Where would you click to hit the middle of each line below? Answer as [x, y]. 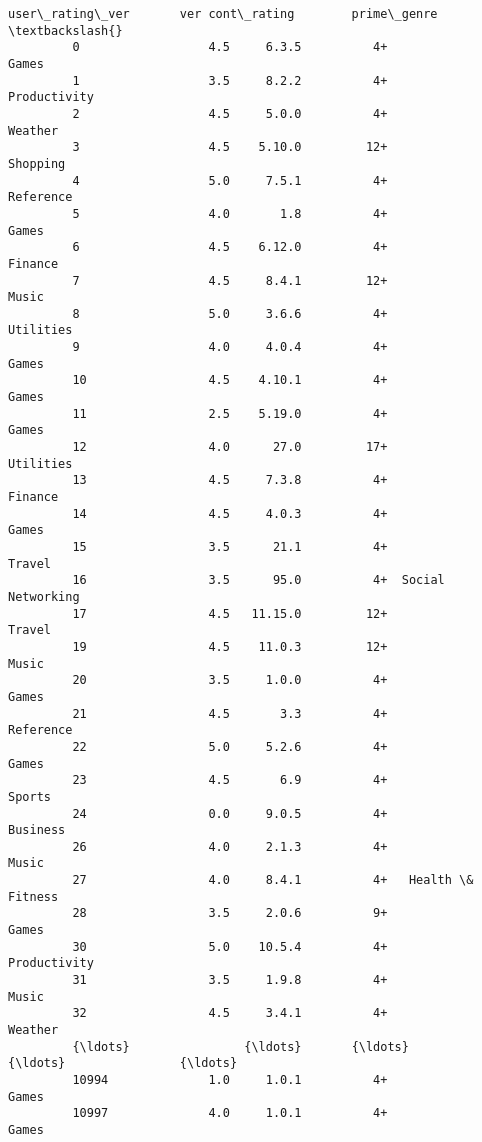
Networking [44, 596]
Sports [29, 796]
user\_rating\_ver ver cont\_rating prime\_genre [223, 14]
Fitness [33, 896]
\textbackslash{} [65, 30]
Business [37, 830]
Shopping [37, 163]
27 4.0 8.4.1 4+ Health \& [273, 880]
